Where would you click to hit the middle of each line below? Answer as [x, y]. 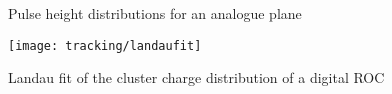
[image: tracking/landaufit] [105, 45]
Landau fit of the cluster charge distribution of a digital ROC [196, 77]
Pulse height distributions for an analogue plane [155, 13]
